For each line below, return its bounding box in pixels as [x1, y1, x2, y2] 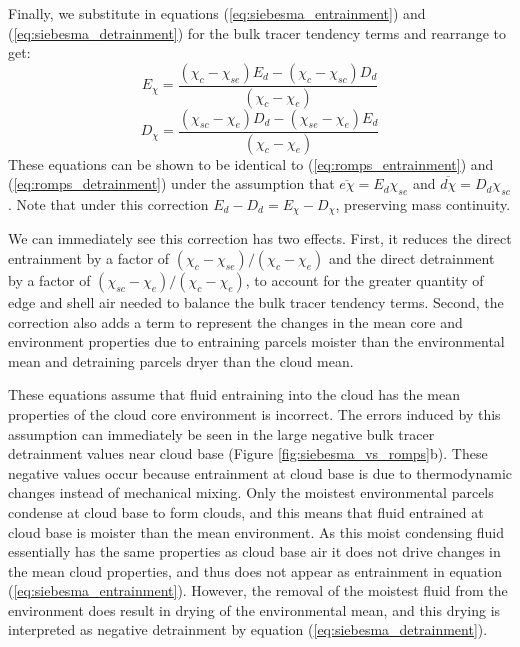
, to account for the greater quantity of [245, 269, 484, 290]
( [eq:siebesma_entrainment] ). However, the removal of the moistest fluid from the [8, 580, 508, 601]
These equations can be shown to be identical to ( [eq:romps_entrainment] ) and [8, 153, 494, 174]
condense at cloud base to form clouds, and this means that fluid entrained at [8, 501, 484, 522]
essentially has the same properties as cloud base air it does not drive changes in [8, 541, 501, 562]
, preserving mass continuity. [335, 193, 511, 214]
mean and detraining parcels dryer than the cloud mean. [8, 350, 354, 371]
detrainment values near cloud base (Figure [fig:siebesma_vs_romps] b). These [8, 443, 488, 464]
